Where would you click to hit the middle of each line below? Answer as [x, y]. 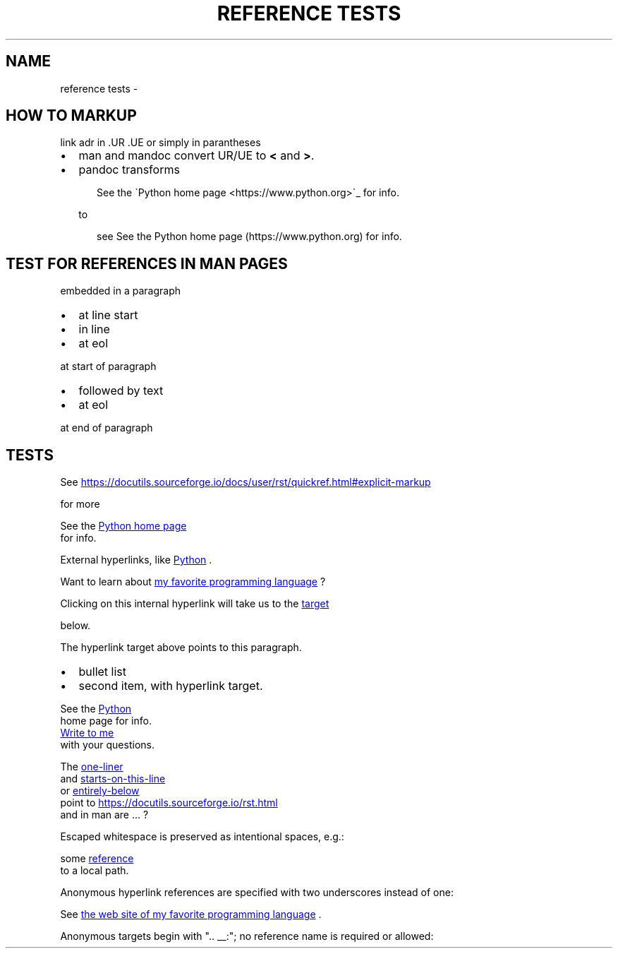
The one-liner [92, 767]
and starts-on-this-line [113, 779]
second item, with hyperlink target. [171, 686]
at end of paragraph [107, 428]
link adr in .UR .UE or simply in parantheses [160, 143]
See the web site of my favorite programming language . [191, 914]
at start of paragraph [108, 366]
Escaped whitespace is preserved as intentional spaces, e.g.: [202, 837]
